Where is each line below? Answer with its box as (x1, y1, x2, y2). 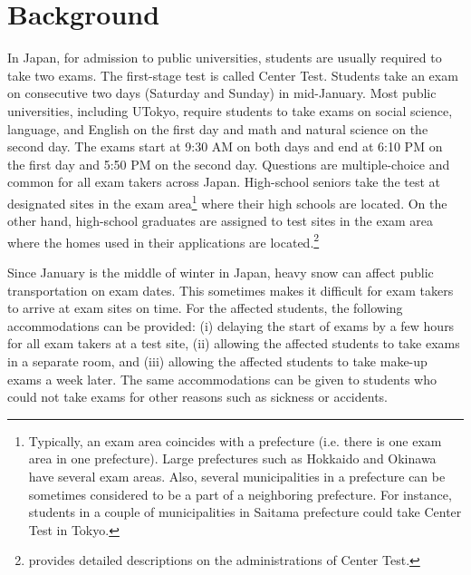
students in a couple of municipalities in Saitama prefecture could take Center (28, 502, 462, 521)
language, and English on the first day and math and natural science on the (7, 119, 428, 138)
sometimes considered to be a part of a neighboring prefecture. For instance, (28, 484, 452, 503)
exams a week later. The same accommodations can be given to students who (7, 369, 437, 388)
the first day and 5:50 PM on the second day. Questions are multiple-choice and (7, 154, 450, 173)
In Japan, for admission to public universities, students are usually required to (7, 48, 442, 67)
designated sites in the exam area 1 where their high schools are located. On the (7, 190, 447, 212)
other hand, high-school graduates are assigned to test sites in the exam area (7, 211, 434, 230)
